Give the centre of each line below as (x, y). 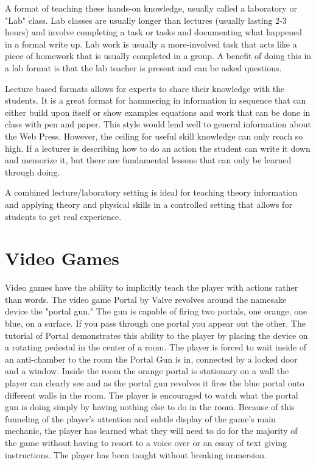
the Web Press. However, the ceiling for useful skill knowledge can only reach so (154, 136)
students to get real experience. (63, 216)
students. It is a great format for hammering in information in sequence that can (156, 100)
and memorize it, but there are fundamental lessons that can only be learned (148, 160)
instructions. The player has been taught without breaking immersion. (136, 454)
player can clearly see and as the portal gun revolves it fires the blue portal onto (155, 382)
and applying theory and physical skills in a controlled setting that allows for (149, 204)
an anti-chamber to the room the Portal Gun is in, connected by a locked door (151, 359)
